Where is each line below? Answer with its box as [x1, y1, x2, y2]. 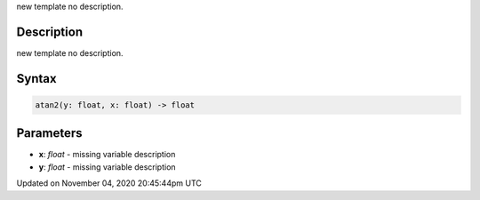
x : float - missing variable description [38, 149, 176, 160]
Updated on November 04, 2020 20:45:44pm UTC [16, 178, 202, 188]
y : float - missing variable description [38, 161, 177, 172]
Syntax [16, 71, 57, 86]
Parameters [16, 125, 83, 141]
